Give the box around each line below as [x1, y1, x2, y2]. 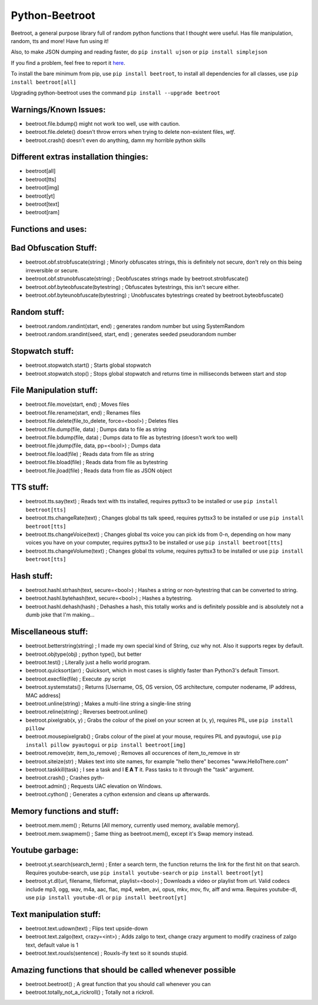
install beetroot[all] [11, 78, 77, 86]
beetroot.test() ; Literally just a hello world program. [25, 658, 151, 666]
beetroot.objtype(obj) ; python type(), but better [25, 651, 142, 658]
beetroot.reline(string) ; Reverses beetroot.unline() [25, 708, 148, 715]
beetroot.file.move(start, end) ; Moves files [25, 401, 130, 408]
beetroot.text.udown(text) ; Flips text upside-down [25, 925, 148, 932]
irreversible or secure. [25, 267, 79, 274]
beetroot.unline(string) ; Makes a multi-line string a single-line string [25, 699, 191, 707]
